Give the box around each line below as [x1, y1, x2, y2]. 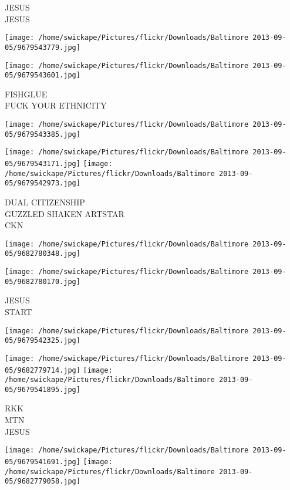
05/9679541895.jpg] [5, 385, 80, 394]
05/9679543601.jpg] [5, 71, 80, 80]
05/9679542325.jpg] [5, 336, 80, 345]
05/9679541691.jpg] [5, 457, 80, 466]
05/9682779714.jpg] [5, 366, 80, 374]
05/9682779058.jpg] [5, 477, 80, 486]
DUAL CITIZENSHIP [5, 195, 85, 208]
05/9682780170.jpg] [5, 277, 80, 286]
